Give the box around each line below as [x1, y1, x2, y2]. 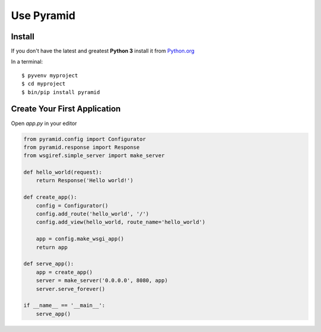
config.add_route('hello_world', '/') [36, 211, 149, 217]
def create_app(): [23, 194, 77, 201]
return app [36, 244, 68, 250]
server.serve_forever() [36, 286, 105, 292]
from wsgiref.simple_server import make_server [23, 152, 165, 159]
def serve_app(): [23, 261, 74, 267]
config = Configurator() [36, 202, 109, 209]
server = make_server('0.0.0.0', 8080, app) [36, 277, 168, 284]
